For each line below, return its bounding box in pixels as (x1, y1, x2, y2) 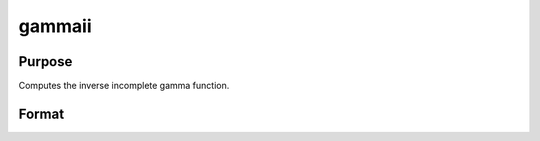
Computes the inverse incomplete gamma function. (18, 80, 230, 92)
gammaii (18, 15, 92, 37)
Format (18, 105, 65, 122)
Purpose (18, 53, 73, 70)
